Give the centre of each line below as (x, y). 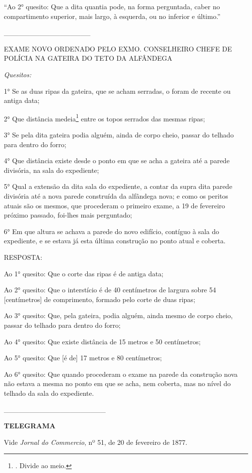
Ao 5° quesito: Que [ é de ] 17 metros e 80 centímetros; (83, 358)
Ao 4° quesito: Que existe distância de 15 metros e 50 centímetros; (102, 341)
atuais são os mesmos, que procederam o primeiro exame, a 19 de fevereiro (115, 205)
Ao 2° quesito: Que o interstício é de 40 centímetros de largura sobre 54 (110, 290)
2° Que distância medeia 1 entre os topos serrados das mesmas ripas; (104, 118)
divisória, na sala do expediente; (52, 170)
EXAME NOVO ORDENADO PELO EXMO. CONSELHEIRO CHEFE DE (118, 48)
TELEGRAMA (30, 426)
